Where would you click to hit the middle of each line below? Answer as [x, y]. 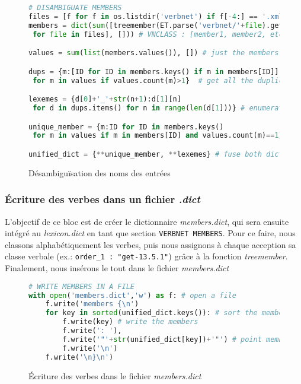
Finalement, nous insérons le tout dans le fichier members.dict [117, 268]
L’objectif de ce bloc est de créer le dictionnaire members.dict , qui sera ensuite [147, 221]
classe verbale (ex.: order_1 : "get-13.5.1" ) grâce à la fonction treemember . [146, 256]
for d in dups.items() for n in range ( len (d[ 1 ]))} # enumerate [160, 108]
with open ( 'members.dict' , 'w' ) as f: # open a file [132, 295]
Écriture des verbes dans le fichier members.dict [115, 375]
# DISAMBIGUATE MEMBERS [75, 8]
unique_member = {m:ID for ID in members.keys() [126, 127]
